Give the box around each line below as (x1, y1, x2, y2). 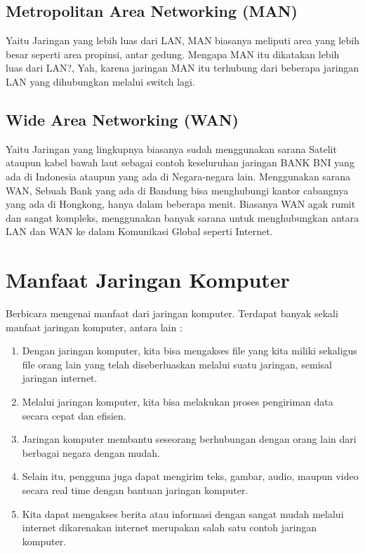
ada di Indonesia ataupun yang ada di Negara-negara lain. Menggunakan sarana (6, 168, 351, 183)
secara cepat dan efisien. (22, 408, 126, 422)
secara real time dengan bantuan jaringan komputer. (22, 483, 248, 497)
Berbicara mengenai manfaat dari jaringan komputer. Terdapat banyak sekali (6, 306, 338, 321)
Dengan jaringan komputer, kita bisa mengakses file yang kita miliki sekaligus (22, 343, 357, 358)
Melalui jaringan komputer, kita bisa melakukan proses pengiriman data (22, 394, 333, 409)
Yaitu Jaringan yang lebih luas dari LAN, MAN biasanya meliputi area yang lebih (6, 33, 359, 48)
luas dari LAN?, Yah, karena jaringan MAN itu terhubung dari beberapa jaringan (6, 60, 359, 75)
